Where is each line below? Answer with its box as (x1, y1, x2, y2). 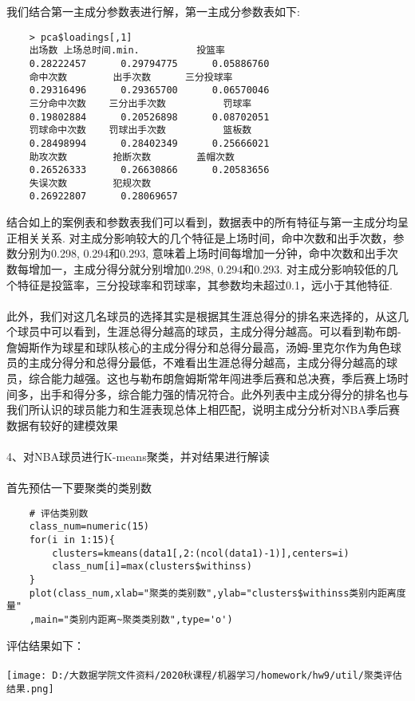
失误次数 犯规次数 (29, 177, 152, 189)
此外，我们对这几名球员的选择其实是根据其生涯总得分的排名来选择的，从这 (6, 307, 397, 324)
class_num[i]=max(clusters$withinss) (52, 561, 252, 573)
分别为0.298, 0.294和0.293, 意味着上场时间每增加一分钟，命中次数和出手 (17, 245, 387, 262)
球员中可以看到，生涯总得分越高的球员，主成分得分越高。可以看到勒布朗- (17, 323, 401, 340)
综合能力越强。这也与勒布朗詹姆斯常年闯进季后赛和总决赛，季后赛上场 (28, 370, 397, 387)
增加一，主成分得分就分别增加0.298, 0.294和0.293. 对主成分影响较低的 (28, 260, 387, 277)
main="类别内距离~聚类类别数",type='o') (34, 614, 233, 626)
